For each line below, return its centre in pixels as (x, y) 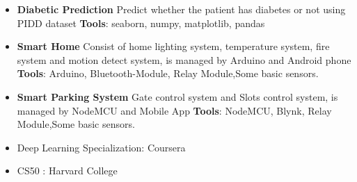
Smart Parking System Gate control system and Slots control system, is (177, 96)
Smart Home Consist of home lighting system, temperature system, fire (173, 46)
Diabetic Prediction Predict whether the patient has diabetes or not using (181, 9)
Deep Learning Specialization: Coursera (101, 147)
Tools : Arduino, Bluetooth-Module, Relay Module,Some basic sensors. (168, 73)
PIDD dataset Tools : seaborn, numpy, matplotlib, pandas (141, 23)
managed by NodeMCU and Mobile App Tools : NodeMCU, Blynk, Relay (174, 110)
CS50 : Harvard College (67, 171)
